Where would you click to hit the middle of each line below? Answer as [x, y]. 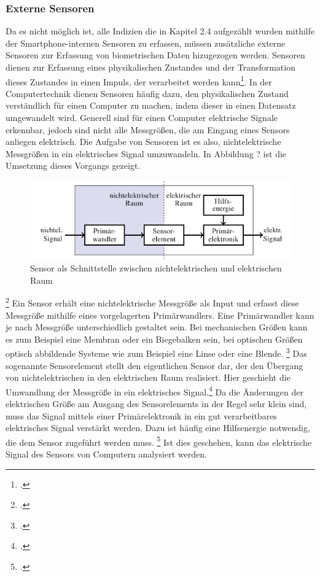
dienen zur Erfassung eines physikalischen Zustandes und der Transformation [150, 67]
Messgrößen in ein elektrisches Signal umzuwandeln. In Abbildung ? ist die [146, 153]
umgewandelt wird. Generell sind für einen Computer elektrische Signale [142, 118]
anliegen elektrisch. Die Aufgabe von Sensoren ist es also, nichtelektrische [143, 142]
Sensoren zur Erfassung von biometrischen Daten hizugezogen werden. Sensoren [155, 55]
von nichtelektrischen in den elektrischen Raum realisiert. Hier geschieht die [148, 377]
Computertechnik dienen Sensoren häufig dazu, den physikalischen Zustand [147, 93]
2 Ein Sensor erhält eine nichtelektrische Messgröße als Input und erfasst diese [152, 302]
